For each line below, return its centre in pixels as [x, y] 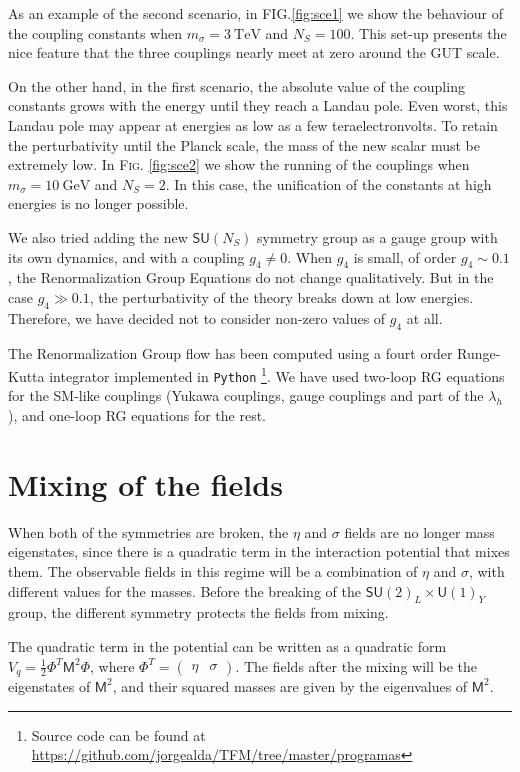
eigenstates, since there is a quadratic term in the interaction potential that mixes [259, 551]
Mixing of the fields [145, 483]
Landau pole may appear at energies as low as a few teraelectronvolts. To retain [253, 124]
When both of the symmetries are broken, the [148, 531]
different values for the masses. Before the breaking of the [184, 590]
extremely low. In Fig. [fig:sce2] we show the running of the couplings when [239, 164]
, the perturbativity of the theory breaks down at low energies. [281, 296]
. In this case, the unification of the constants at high [328, 183]
